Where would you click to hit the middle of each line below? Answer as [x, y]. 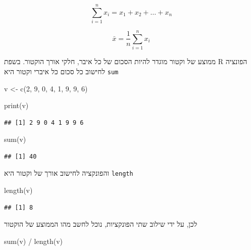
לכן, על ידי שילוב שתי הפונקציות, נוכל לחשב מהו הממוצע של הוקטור [101, 224]
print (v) [16, 105]
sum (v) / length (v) [34, 241]
